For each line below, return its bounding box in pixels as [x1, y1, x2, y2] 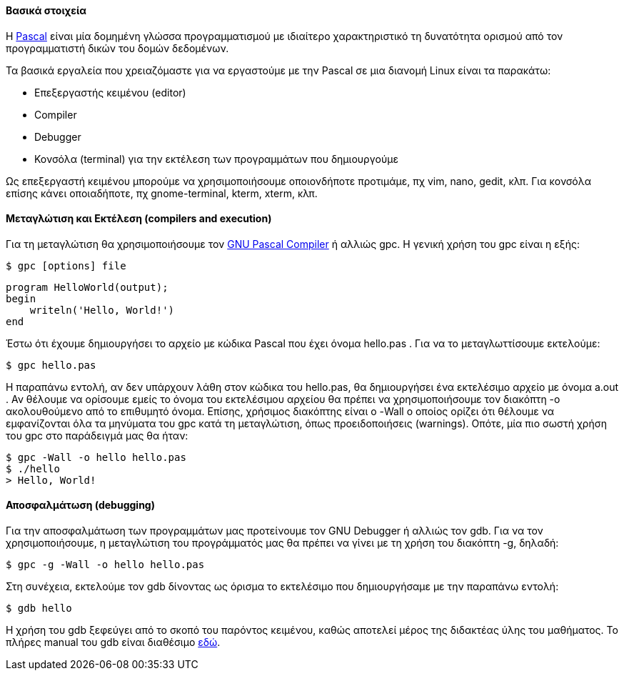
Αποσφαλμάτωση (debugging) [6, 499, 155, 512]
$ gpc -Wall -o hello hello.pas [6, 451, 186, 463]
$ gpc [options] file [6, 259, 126, 272]
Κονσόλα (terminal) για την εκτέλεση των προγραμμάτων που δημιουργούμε [34, 152, 398, 165]
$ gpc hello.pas [6, 359, 96, 371]
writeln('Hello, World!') [29, 304, 175, 316]
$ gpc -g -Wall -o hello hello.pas [6, 559, 205, 571]
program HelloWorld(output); [6, 281, 168, 293]
